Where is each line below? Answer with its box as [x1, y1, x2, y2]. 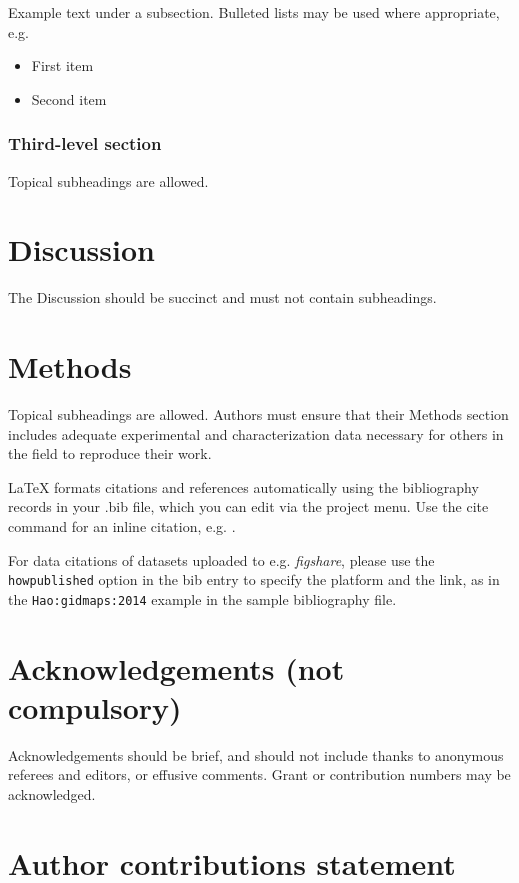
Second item [31, 88, 107, 109]
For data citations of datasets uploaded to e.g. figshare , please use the [8, 549, 435, 570]
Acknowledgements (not [8, 647, 345, 688]
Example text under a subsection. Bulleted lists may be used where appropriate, [8, 2, 500, 22]
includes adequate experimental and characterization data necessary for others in [8, 423, 504, 444]
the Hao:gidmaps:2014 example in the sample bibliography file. [8, 588, 397, 609]
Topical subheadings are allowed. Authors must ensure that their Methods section [8, 404, 509, 425]
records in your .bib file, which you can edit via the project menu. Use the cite [8, 496, 489, 517]
